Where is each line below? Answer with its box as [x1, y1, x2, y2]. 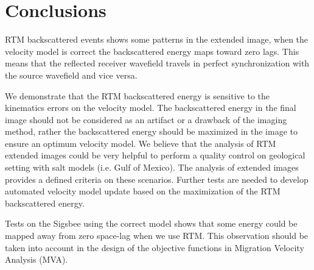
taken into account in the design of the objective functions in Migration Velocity [5, 241, 304, 254]
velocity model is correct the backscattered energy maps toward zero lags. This [5, 44, 299, 57]
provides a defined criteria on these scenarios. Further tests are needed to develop [5, 172, 309, 185]
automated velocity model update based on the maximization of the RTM [5, 185, 281, 197]
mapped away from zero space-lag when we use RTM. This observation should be [5, 229, 309, 242]
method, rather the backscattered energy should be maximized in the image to [5, 125, 298, 138]
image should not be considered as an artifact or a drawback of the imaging [5, 113, 287, 126]
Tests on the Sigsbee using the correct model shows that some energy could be [5, 217, 298, 230]
